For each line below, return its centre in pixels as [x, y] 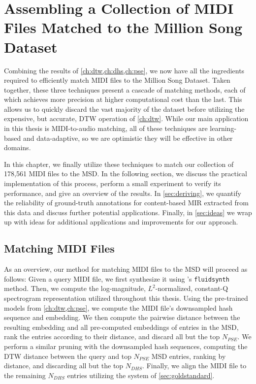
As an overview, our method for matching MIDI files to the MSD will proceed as [126, 269]
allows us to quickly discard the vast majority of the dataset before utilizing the [124, 109]
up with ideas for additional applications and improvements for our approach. [121, 222]
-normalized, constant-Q [192, 288]
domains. [17, 147]
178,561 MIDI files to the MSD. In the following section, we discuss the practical [126, 174]
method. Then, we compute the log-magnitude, [75, 288]
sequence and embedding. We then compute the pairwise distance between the [122, 317]
